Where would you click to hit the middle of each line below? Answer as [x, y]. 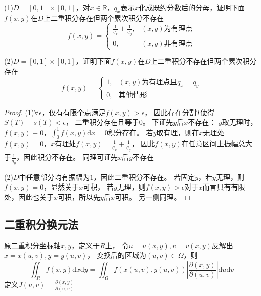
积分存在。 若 [130, 132]
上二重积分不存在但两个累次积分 [204, 61]
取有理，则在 [178, 132]
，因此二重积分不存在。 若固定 [144, 177]
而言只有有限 [224, 187]
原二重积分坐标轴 [32, 245]
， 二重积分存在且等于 [102, 122]
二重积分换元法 [41, 224]
